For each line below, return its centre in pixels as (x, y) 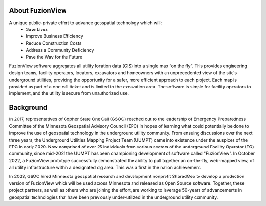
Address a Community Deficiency (60, 50)
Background (28, 107)
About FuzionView (38, 11)
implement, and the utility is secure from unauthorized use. (69, 93)
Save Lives (37, 29)
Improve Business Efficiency (54, 36)
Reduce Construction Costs (54, 43)
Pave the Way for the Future (54, 57)
